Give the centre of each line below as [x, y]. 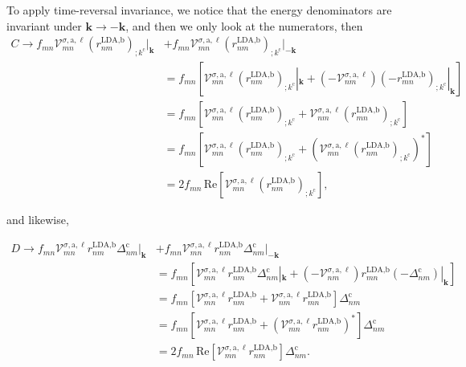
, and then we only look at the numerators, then [244, 25]
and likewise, [38, 220]
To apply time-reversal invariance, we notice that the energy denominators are [199, 10]
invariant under [44, 25]
